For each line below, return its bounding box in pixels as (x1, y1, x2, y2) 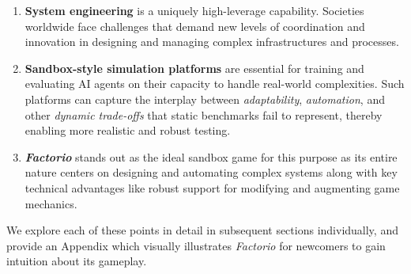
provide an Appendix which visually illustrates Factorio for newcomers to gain (6, 237, 386, 253)
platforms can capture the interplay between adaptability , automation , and (25, 90, 385, 107)
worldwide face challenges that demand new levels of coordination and (25, 17, 365, 34)
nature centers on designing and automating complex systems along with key (25, 164, 398, 181)
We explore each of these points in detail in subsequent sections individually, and (6, 222, 398, 238)
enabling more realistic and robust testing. (25, 122, 231, 139)
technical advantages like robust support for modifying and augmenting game (25, 179, 400, 196)
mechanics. (25, 195, 77, 211)
